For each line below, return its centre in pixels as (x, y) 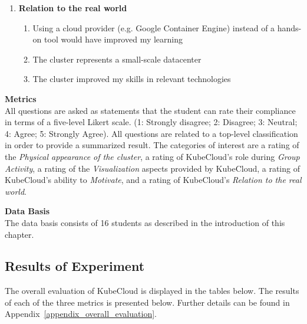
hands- (289, 27)
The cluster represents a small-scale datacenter (117, 59)
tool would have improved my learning (114, 39)
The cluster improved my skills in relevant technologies (132, 79)
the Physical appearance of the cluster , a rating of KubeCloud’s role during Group (152, 156)
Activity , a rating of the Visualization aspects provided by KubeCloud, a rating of (152, 168)
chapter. (19, 234)
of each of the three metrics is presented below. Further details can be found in (147, 302)
